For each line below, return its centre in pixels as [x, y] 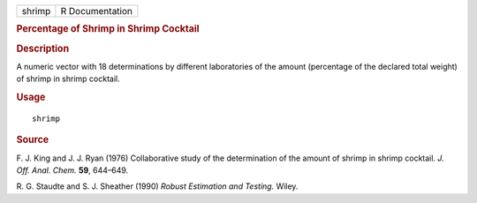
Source [33, 139]
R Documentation [96, 11]
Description [43, 49]
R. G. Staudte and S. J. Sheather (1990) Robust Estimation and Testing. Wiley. [157, 186]
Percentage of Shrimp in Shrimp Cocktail [108, 29]
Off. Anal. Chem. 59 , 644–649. [72, 170]
